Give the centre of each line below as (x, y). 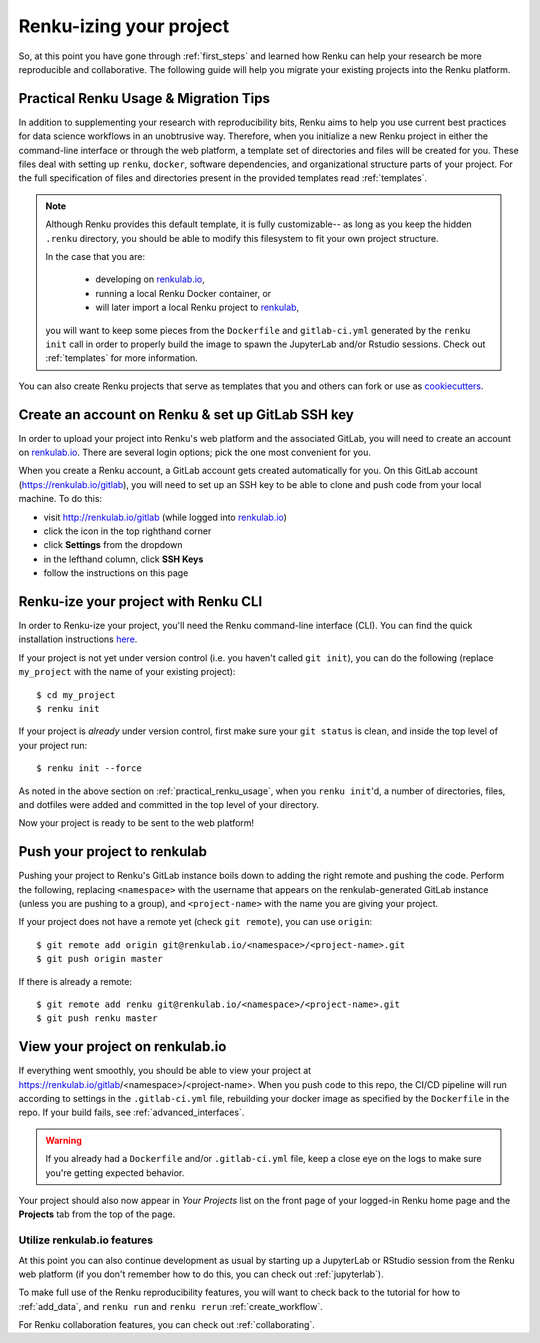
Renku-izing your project (124, 26)
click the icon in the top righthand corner (127, 531)
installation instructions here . (78, 639)
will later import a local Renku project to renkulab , (197, 307)
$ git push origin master (100, 959)
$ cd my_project (76, 694)
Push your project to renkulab (112, 851)
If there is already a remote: (75, 981)
